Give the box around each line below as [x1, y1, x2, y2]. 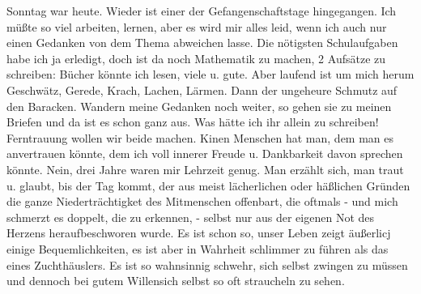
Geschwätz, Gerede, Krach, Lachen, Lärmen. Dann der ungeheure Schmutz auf [6, 81, 398, 98]
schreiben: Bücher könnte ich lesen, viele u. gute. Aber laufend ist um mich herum [6, 66, 415, 83]
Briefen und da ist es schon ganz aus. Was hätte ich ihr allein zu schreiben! [6, 113, 379, 130]
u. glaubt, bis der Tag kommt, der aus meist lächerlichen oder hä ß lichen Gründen [6, 177, 410, 194]
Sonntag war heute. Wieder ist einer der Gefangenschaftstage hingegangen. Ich [6, 2, 397, 19]
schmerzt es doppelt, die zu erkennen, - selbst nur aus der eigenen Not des [6, 208, 375, 225]
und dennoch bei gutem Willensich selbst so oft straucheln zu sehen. [6, 272, 345, 289]
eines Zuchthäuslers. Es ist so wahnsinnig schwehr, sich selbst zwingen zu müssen [6, 256, 408, 273]
